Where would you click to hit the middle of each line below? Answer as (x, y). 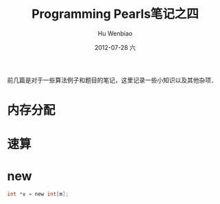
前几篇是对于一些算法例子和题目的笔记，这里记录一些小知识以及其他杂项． (112, 80)
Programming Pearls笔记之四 (115, 14)
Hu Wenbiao (115, 33)
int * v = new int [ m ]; (38, 194)
